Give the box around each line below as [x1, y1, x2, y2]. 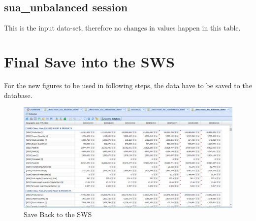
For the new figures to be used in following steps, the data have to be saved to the [4, 80, 252, 90]
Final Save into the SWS [4, 51, 175, 71]
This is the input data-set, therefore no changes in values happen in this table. [4, 23, 241, 33]
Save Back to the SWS [24, 209, 92, 220]
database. [4, 90, 32, 100]
